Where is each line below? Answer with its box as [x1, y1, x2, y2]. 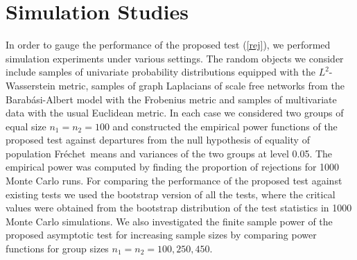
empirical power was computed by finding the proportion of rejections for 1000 [6, 159, 340, 174]
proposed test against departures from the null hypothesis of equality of [6, 132, 310, 147]
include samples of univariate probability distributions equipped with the [6, 64, 315, 79]
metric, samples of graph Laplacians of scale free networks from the [58, 78, 345, 92]
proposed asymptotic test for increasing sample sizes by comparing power [6, 227, 317, 242]
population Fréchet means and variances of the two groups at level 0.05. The [6, 146, 333, 160]
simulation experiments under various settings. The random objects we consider [6, 51, 344, 65]
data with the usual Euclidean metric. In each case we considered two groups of [6, 105, 344, 120]
